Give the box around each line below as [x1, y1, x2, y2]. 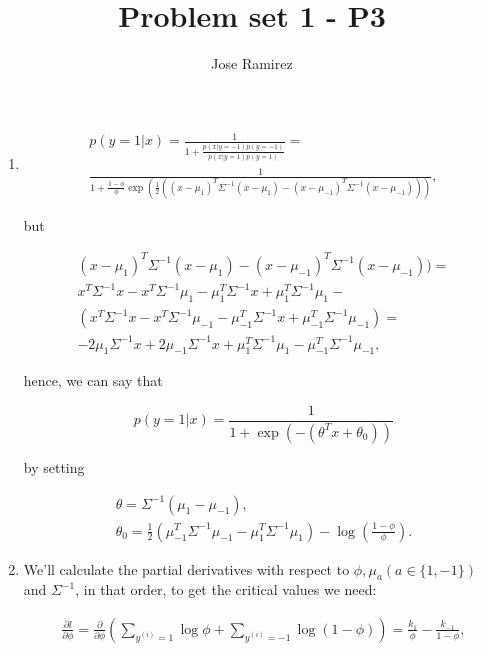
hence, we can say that [23, 370, 163, 391]
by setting [23, 456, 85, 477]
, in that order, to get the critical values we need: [75, 579, 377, 600]
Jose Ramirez [211, 53, 293, 74]
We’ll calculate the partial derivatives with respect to [23, 558, 350, 579]
